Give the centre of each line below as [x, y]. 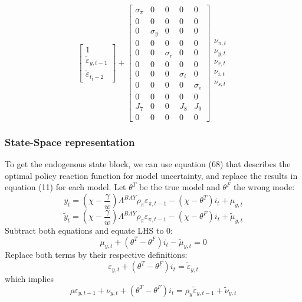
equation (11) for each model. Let [65, 187]
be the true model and [179, 187]
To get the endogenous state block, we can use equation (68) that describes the [148, 164]
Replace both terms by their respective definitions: [96, 255]
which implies [29, 279]
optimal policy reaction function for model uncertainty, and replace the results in [151, 175]
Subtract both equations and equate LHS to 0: [89, 230]
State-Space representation [70, 142]
